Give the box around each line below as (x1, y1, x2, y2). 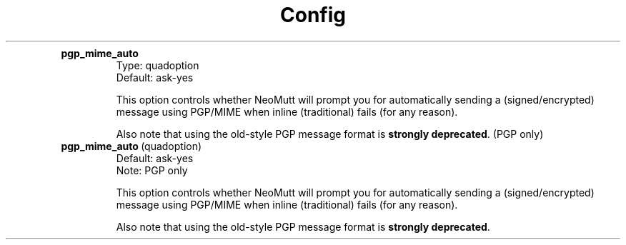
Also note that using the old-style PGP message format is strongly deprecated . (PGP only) (116, 127, 544, 140)
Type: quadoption (116, 59, 199, 71)
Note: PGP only (116, 164, 188, 176)
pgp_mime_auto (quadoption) (61, 139, 202, 152)
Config (280, 3, 346, 27)
